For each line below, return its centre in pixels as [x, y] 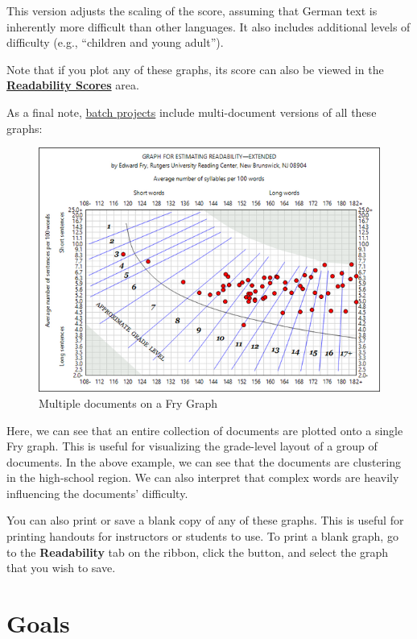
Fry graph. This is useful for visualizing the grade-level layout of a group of [192, 446]
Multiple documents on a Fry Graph [128, 402]
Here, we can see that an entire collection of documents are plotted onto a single [205, 430]
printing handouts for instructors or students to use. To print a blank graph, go [202, 536]
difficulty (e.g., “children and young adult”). [115, 42]
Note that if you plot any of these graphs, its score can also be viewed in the [195, 69]
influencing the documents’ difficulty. [97, 493]
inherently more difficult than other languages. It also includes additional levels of [208, 26]
